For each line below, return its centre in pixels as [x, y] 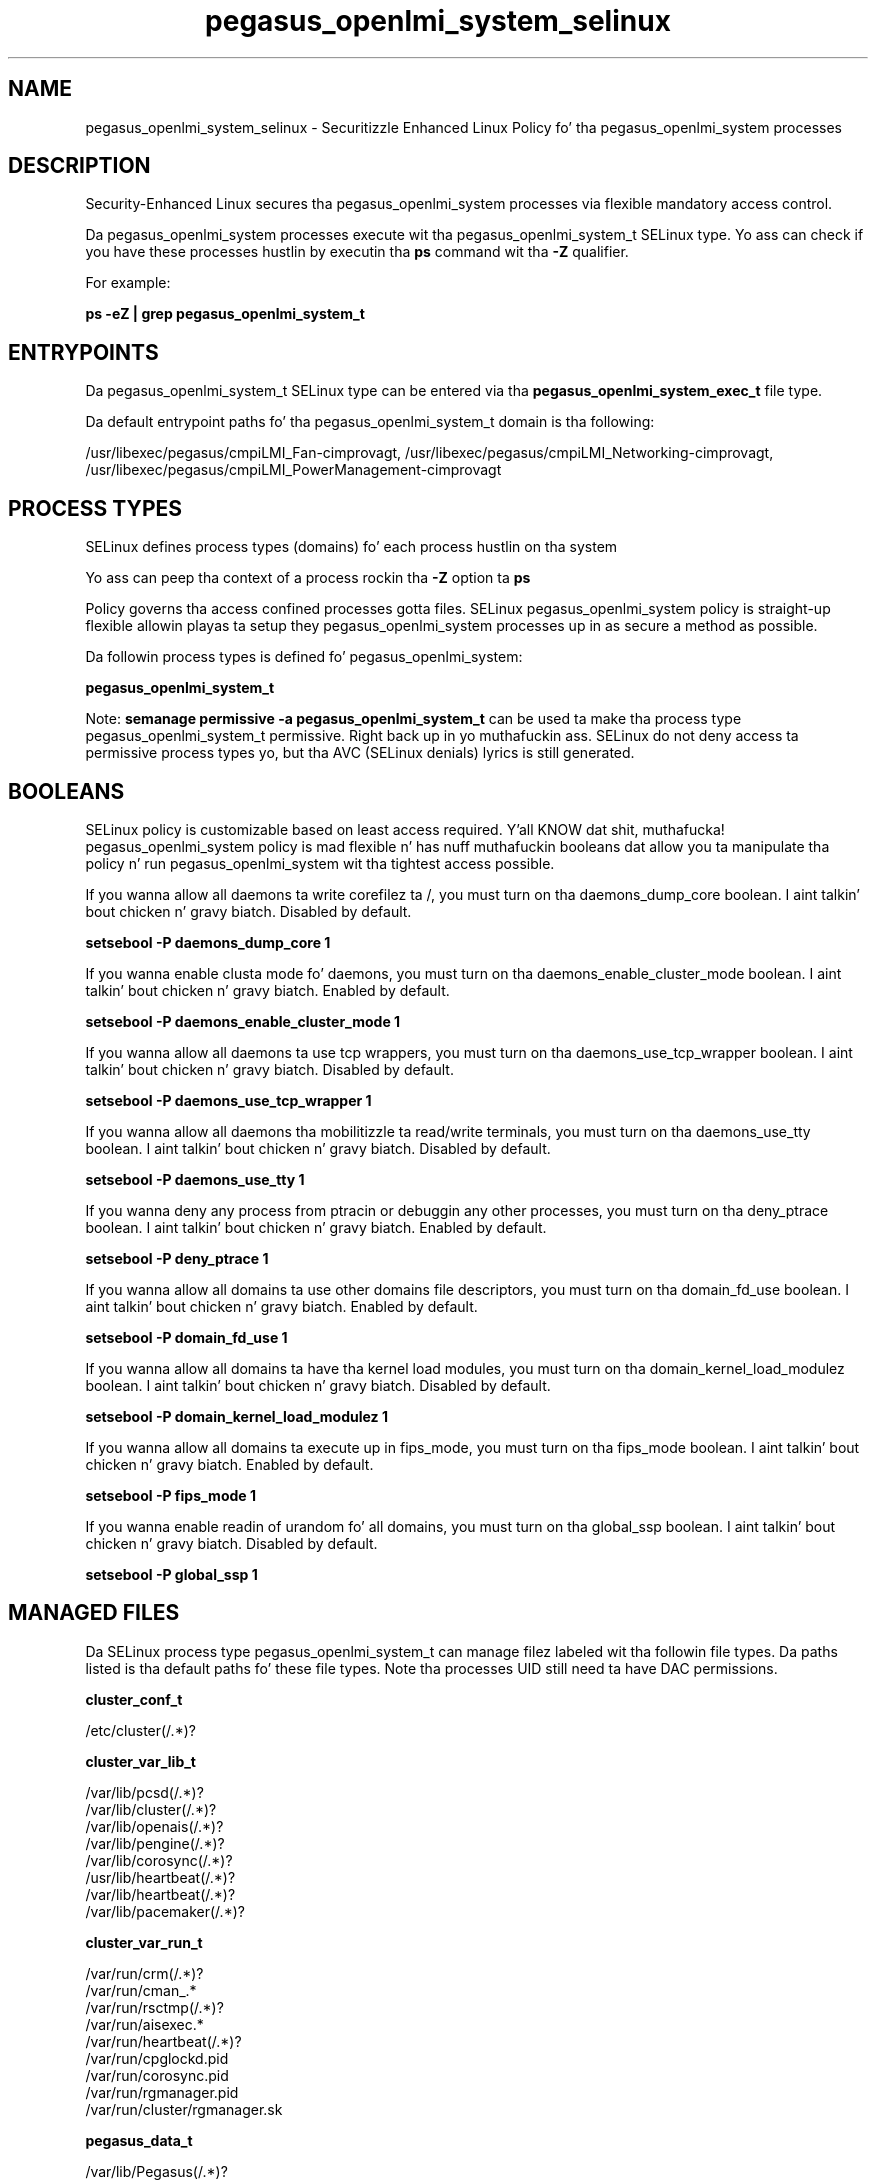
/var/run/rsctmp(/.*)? [154, 2007]
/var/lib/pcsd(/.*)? [144, 1792]
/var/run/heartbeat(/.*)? [163, 2041]
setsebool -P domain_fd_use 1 [186, 1337]
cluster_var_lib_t [140, 1761]
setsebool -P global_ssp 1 [171, 1574]
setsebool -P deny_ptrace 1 [177, 1258]
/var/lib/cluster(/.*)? [151, 1809]
